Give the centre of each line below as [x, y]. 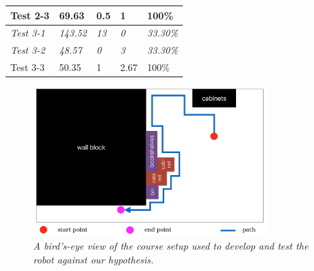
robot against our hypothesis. [94, 259]
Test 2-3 [30, 15]
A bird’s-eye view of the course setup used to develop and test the [171, 246]
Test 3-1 [28, 33]
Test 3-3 [28, 67]
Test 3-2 [28, 50]
